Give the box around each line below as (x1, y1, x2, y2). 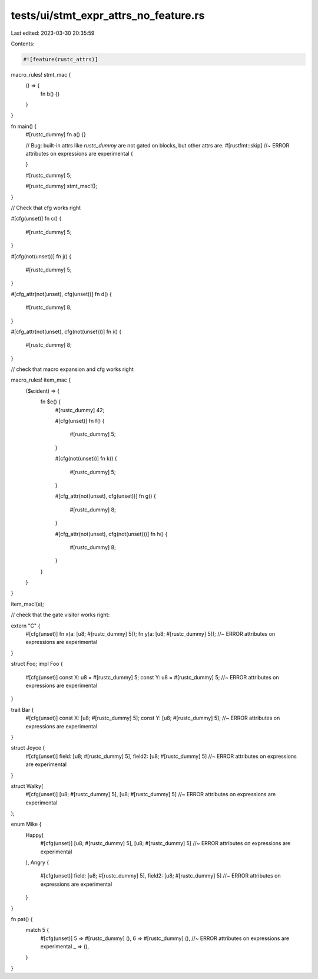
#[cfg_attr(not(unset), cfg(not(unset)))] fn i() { (11, 328, 122, 335)
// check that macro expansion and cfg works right (11, 366, 134, 373)
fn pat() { (11, 915, 33, 922)
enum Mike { (11, 820, 42, 828)
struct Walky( (11, 782, 44, 790)
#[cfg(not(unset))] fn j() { (11, 252, 72, 259)
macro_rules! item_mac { (11, 376, 71, 383)
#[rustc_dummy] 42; (55, 406, 105, 413)
